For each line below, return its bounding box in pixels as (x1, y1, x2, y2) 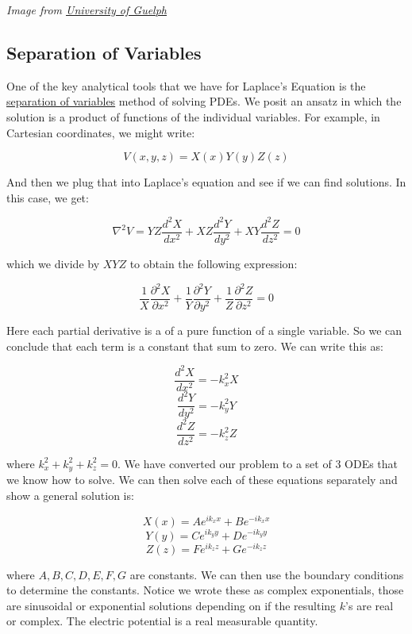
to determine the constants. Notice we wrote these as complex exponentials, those (6, 582, 404, 598)
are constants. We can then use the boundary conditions (129, 566, 404, 582)
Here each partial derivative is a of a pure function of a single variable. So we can (6, 322, 402, 339)
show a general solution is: (6, 487, 134, 503)
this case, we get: (6, 189, 89, 206)
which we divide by (6, 255, 100, 271)
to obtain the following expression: (129, 255, 298, 271)
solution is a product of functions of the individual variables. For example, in (6, 108, 380, 125)
